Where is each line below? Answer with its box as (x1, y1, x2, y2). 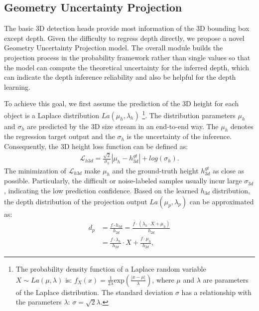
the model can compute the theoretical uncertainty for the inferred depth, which (4, 62, 250, 72)
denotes (230, 121, 254, 131)
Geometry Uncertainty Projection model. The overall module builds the (4, 42, 223, 53)
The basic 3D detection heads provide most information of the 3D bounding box (4, 23, 250, 33)
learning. (4, 81, 30, 92)
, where (152, 274, 174, 285)
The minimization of (4, 165, 66, 175)
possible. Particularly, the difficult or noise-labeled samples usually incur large (4, 175, 242, 186)
